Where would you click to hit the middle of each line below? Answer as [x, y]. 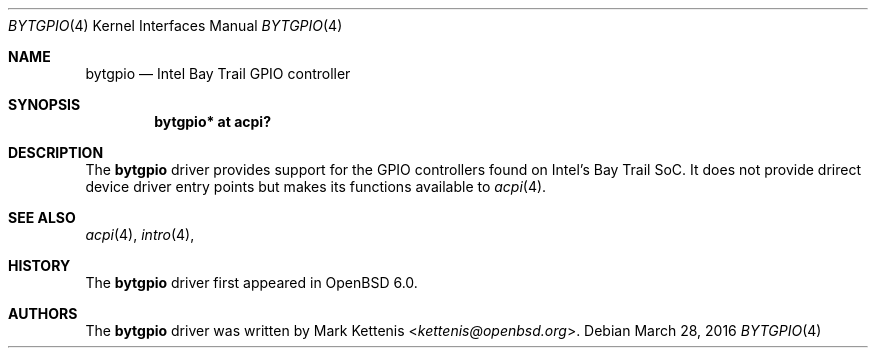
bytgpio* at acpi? [212, 121]
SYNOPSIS [44, 104]
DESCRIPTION [56, 152]
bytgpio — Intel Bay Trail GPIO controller [218, 73]
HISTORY [39, 265]
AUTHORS [43, 313]
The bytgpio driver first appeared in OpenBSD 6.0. [251, 282]
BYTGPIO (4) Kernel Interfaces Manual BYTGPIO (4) [175, 25]
